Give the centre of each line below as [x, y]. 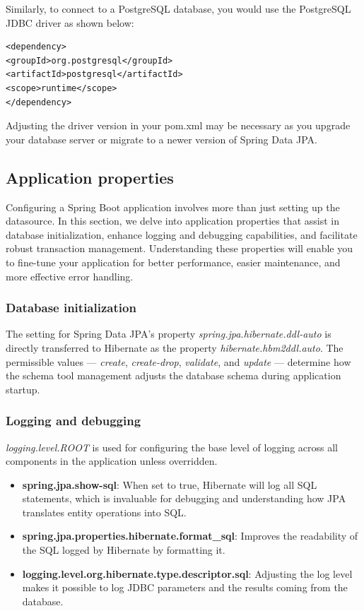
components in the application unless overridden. [112, 461]
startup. [23, 389]
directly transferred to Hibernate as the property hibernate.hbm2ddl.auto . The [175, 347]
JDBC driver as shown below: [70, 22]
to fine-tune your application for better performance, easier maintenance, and [173, 262]
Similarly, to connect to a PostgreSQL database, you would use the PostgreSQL [178, 8]
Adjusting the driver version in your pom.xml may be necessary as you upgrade [178, 125]
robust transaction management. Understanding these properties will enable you [179, 248]
